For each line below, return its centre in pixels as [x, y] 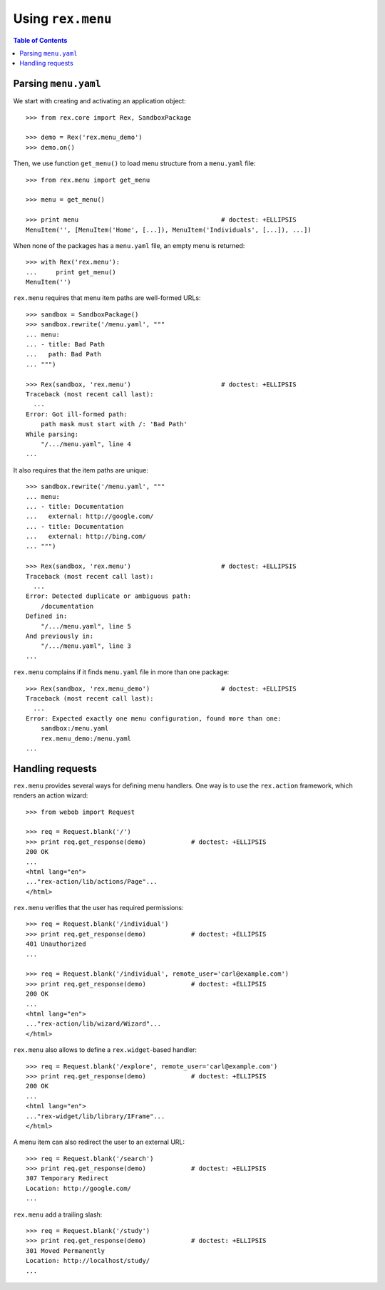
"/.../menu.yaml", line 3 [86, 646]
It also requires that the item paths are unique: [81, 470]
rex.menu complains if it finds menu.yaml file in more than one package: [121, 672]
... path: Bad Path [63, 354]
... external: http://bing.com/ [86, 537]
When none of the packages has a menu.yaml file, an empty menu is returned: [129, 245]
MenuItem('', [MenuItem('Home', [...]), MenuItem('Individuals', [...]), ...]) [169, 229]
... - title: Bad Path [66, 345]
